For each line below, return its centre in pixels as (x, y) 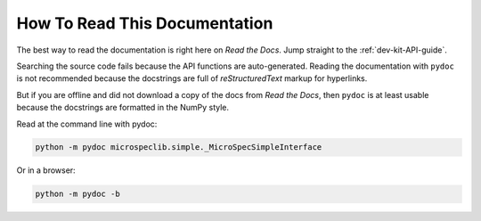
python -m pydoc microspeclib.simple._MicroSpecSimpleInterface (179, 147)
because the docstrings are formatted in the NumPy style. (123, 108)
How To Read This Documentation (145, 23)
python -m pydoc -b (77, 194)
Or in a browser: (46, 170)
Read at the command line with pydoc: (87, 124)
